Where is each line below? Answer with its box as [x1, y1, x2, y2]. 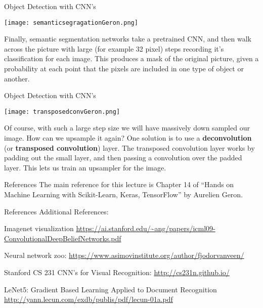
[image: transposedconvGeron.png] [4, 108, 120, 115]
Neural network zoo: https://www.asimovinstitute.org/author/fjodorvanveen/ [4, 250, 244, 260]
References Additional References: [4, 206, 109, 216]
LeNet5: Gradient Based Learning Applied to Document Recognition [4, 284, 217, 294]
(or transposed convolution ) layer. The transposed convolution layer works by [4, 142, 255, 153]
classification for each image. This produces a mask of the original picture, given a [4, 53, 259, 64]
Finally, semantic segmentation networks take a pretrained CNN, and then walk [4, 33, 251, 44]
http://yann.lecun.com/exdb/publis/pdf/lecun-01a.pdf [4, 294, 173, 304]
